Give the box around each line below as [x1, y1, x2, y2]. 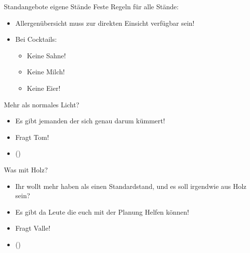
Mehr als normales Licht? [4, 99, 80, 109]
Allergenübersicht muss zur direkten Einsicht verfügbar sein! [15, 17, 195, 28]
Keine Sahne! [27, 50, 66, 60]
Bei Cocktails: [15, 34, 57, 44]
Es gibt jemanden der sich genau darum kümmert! [15, 116, 165, 126]
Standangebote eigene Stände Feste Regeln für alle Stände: [4, 1, 179, 11]
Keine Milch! [27, 67, 65, 77]
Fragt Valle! [15, 223, 50, 233]
